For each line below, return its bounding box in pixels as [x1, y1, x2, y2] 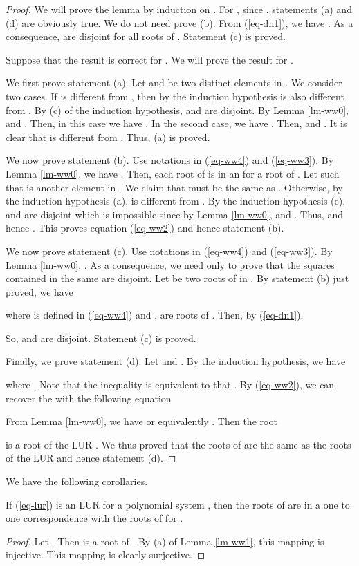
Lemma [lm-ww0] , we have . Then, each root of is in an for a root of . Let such [6, 166, 340, 180]
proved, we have [6, 284, 73, 299]
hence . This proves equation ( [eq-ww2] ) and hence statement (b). [6, 220, 284, 235]
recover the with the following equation [6, 390, 172, 405]
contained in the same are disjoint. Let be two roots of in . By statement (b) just [6, 271, 349, 285]
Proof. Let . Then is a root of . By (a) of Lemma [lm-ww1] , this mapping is [6, 534, 324, 548]
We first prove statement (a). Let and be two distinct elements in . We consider [6, 75, 342, 90]
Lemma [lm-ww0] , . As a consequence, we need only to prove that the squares [6, 257, 335, 272]
